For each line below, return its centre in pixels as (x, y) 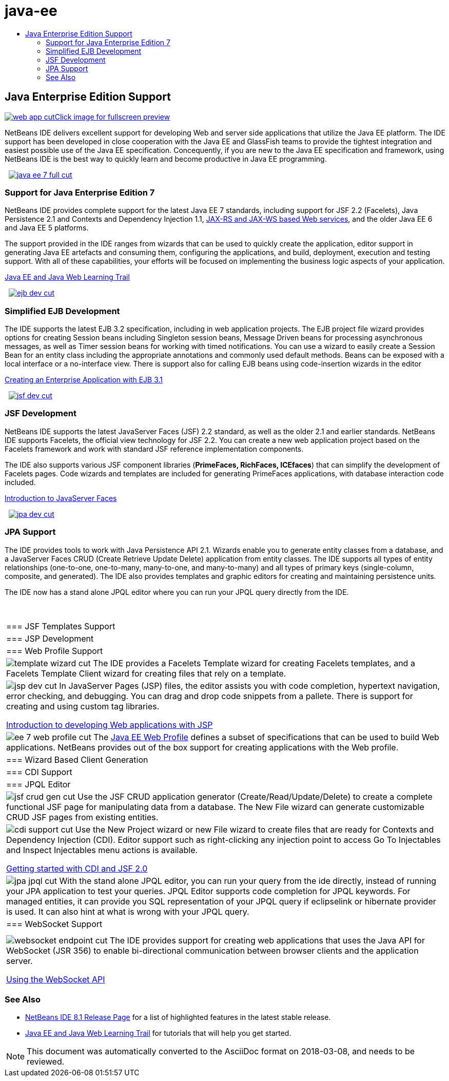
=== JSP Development (50, 638)
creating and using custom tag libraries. (83, 706)
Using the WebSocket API (56, 979)
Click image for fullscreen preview (112, 117)
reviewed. (46, 1062)
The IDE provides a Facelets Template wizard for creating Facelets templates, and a (254, 663)
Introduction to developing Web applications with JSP (110, 725)
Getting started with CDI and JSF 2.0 (77, 868)
